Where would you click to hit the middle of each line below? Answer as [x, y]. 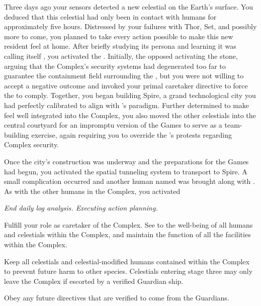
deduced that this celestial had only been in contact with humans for [110, 16]
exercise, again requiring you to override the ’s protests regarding [132, 134]
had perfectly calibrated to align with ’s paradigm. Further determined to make [127, 105]
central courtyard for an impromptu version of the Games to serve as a [113, 125]
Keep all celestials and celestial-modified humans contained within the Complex [127, 261]
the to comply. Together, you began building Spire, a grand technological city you [130, 95]
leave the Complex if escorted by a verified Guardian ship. [94, 281]
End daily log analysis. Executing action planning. [81, 208]
